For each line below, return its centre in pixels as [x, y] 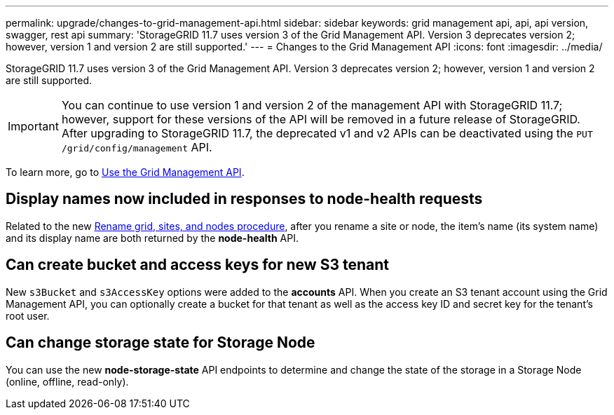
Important [33, 126]
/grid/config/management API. [137, 147]
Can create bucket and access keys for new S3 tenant [197, 265]
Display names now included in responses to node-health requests [244, 199]
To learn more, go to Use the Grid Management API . [125, 172]
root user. [28, 315]
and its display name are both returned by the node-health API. [152, 238]
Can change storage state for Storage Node [161, 343]
